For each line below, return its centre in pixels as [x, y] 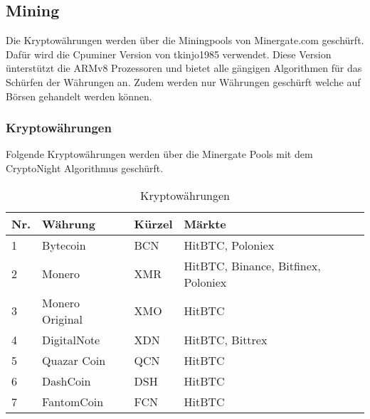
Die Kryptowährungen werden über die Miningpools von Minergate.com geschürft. [185, 40]
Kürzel [153, 223]
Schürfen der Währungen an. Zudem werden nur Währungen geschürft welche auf [183, 81]
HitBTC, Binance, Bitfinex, [252, 265]
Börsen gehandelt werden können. [79, 96]
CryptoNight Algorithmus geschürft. [85, 168]
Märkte [205, 223]
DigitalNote [71, 339]
